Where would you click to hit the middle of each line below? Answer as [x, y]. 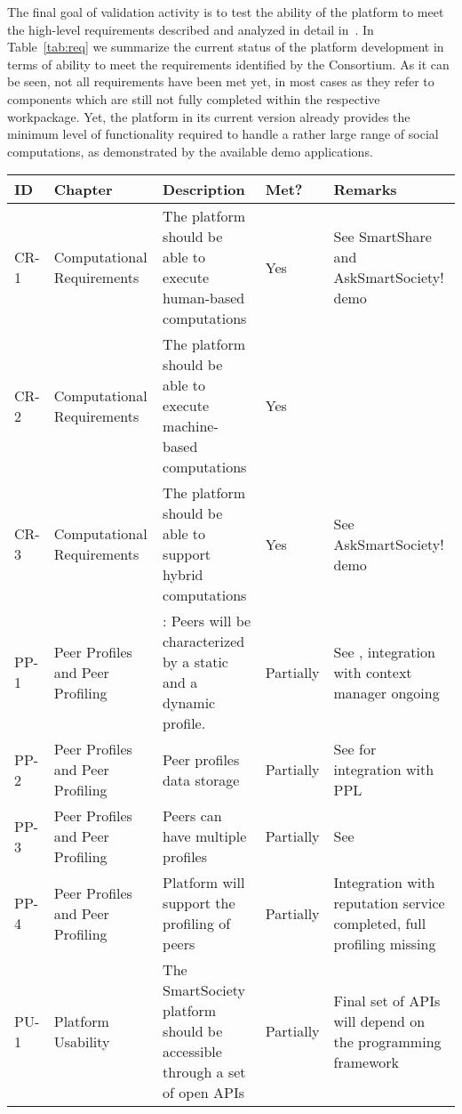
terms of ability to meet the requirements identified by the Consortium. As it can [228, 64]
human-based [204, 298]
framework [366, 1062]
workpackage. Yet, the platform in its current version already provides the [209, 116]
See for [355, 749]
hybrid [183, 575]
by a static [195, 662]
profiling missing [385, 944]
